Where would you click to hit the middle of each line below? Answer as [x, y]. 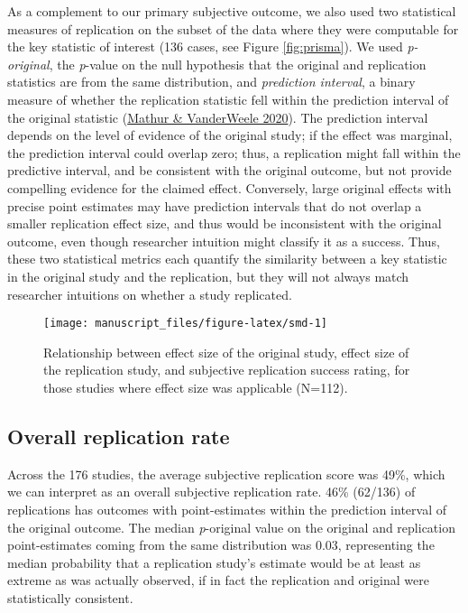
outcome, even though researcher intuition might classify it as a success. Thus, [224, 241]
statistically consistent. [70, 597]
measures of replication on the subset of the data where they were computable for [233, 28]
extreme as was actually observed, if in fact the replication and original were [218, 580]
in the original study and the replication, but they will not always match [208, 276]
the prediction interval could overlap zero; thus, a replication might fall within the [234, 152]
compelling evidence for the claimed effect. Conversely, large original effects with [229, 187]
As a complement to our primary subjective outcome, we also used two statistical [232, 11]
